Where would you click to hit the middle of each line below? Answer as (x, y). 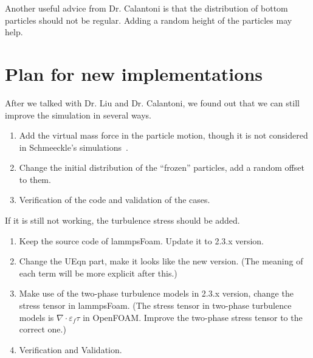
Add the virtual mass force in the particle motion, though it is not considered (163, 135)
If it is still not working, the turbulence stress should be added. (122, 220)
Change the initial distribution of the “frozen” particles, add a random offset (162, 167)
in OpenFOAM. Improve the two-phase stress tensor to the (193, 317)
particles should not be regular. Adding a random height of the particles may (149, 20)
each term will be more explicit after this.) (98, 273)
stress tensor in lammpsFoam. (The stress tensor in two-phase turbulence (155, 305)
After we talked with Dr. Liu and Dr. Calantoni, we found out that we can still (152, 102)
